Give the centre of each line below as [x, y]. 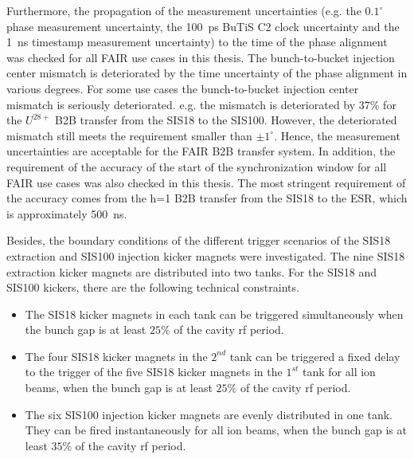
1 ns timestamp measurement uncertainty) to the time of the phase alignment [197, 42]
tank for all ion [339, 372]
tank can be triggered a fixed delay [315, 356]
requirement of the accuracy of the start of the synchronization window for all [197, 166]
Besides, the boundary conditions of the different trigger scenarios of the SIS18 [199, 240]
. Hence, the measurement [337, 135]
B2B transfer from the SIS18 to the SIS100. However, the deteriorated [226, 120]
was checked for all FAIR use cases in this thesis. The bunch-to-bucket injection [201, 57]
